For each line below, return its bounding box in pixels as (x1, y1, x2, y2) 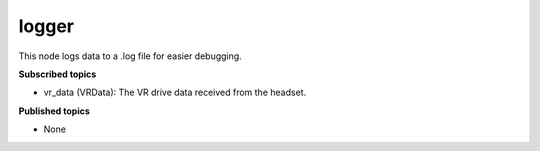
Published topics (18, 105, 90, 117)
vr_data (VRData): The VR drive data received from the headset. (43, 86, 307, 99)
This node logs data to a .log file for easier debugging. (18, 50, 242, 62)
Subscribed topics (18, 68, 97, 80)
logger (18, 15, 75, 37)
